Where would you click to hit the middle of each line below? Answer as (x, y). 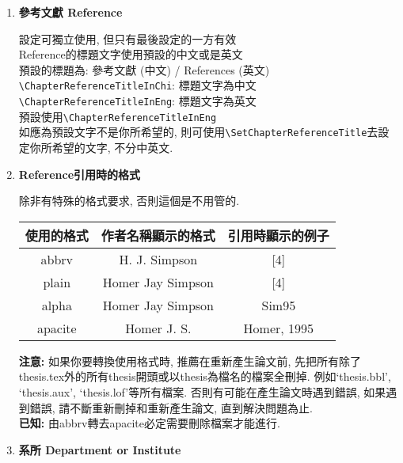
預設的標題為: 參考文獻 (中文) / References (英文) (144, 69)
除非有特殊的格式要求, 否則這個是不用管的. (129, 201)
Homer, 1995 (279, 328)
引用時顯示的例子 (278, 235)
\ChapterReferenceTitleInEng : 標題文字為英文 (137, 101)
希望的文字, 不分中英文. (112, 147)
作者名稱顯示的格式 (158, 235)
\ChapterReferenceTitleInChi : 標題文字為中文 (137, 85)
